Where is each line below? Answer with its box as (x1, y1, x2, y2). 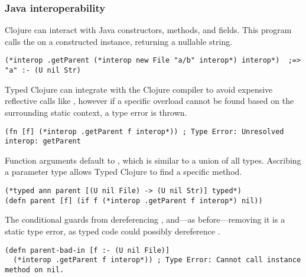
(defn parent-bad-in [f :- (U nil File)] (5, 246, 170, 255)
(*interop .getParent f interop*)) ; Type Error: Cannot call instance (13, 256, 301, 265)
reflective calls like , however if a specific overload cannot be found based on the (5, 94, 294, 107)
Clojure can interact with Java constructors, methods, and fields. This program (5, 24, 292, 36)
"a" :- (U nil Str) (5, 66, 81, 75)
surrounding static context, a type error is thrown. (5, 106, 187, 118)
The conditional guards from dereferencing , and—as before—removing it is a (5, 213, 285, 226)
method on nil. (5, 265, 64, 274)
